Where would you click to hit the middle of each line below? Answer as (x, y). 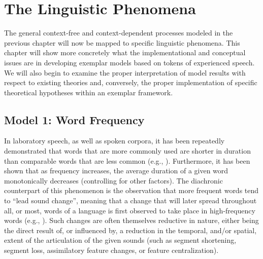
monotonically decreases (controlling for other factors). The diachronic (113, 180)
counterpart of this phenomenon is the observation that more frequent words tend (131, 190)
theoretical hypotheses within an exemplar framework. (89, 92)
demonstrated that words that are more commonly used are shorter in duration (127, 151)
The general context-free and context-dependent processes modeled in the (119, 33)
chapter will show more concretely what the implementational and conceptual (125, 52)
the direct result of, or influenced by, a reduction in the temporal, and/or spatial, (130, 230)
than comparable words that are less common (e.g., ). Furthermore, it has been (127, 160)
